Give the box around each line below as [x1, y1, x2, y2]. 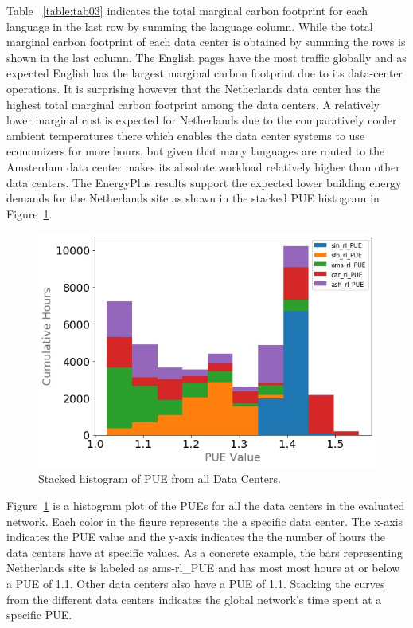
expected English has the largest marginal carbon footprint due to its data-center [6, 65, 403, 81]
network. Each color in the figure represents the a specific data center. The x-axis [6, 512, 403, 529]
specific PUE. [6, 606, 72, 623]
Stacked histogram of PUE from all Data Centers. [38, 470, 281, 487]
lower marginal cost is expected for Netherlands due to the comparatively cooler [6, 112, 397, 128]
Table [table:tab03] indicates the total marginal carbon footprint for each [6, 2, 368, 18]
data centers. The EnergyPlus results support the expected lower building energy [6, 174, 402, 190]
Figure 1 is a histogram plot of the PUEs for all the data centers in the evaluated [6, 497, 405, 514]
